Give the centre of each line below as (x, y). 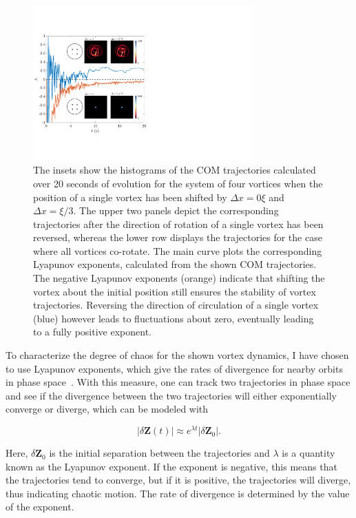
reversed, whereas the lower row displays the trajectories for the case (178, 237)
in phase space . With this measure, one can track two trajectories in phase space (178, 382)
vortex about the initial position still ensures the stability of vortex (175, 291)
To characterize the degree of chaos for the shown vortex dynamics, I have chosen (177, 355)
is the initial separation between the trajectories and (159, 453)
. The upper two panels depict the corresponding (176, 210)
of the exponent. (40, 507)
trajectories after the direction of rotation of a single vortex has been (178, 224)
